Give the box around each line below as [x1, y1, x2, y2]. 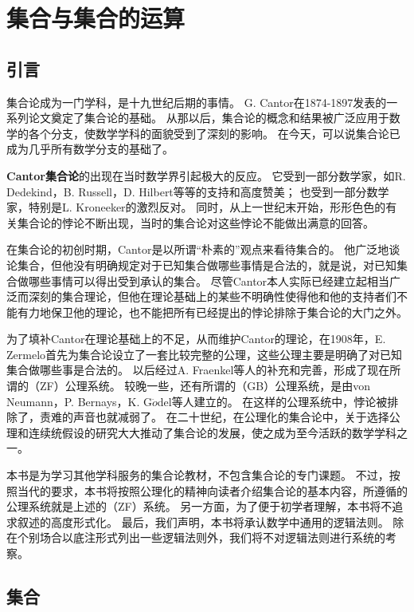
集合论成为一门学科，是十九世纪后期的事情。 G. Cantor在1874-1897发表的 [6, 93, 387, 110]
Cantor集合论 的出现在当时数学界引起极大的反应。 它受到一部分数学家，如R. [6, 167, 406, 184]
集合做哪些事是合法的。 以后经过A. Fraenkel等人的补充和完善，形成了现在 [6, 361, 390, 378]
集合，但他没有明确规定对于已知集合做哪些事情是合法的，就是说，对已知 [17, 256, 396, 273]
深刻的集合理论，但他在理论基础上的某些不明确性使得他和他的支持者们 [28, 288, 396, 305]
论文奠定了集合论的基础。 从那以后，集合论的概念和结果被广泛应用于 [28, 109, 389, 126]
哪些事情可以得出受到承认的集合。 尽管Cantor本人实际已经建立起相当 [28, 272, 390, 289]
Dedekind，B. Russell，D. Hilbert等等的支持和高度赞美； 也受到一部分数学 [6, 183, 389, 199]
